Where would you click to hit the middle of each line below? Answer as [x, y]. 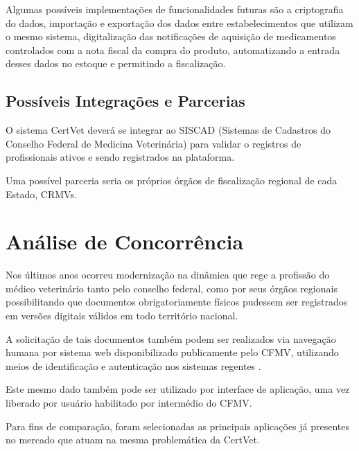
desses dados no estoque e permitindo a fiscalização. [116, 63]
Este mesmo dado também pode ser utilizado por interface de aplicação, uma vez [178, 389]
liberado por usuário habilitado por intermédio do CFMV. [129, 403]
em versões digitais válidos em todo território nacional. [122, 316]
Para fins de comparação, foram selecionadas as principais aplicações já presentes [178, 426]
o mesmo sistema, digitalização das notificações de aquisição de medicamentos [171, 36]
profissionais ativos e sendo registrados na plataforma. [120, 157]
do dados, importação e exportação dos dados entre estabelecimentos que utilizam [179, 23]
